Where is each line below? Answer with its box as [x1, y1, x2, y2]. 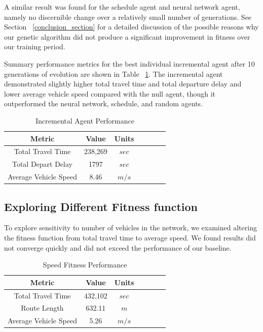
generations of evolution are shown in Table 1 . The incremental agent [4, 68, 223, 79]
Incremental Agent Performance [35, 115, 134, 126]
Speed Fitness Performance [43, 259, 127, 270]
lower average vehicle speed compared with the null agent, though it [4, 88, 216, 99]
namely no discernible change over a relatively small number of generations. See [4, 11, 252, 22]
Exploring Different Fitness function [4, 198, 198, 214]
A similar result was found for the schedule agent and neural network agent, [4, 2, 240, 12]
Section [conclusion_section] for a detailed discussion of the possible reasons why [4, 21, 259, 32]
